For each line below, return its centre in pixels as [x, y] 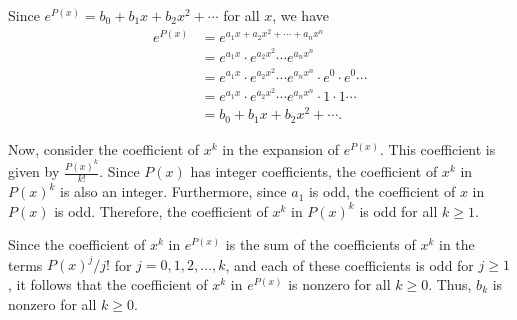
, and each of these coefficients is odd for [349, 264]
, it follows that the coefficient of [108, 283]
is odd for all [398, 210]
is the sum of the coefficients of [320, 244]
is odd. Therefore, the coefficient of [161, 210]
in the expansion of [281, 148]
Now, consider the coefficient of [104, 148]
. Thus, [450, 283]
